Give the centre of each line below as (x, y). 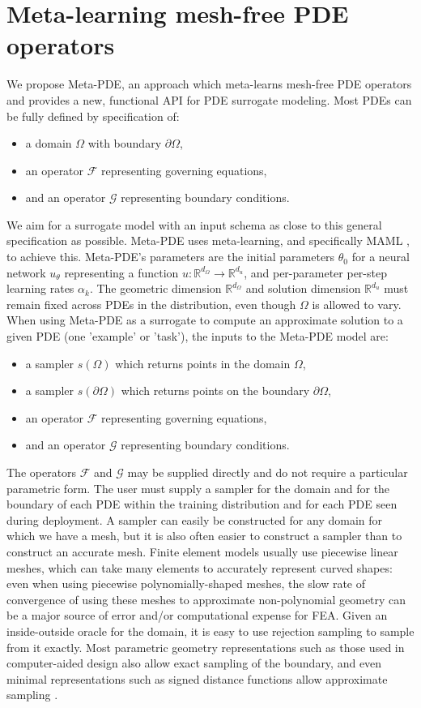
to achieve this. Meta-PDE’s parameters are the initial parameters (171, 257)
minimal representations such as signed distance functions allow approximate (197, 678)
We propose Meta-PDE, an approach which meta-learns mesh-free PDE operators (209, 84)
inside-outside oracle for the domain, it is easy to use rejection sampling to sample (210, 631)
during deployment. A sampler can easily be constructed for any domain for (195, 519)
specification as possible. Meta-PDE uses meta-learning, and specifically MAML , (208, 240)
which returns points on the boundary (215, 390)
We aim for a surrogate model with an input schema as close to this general (194, 224)
